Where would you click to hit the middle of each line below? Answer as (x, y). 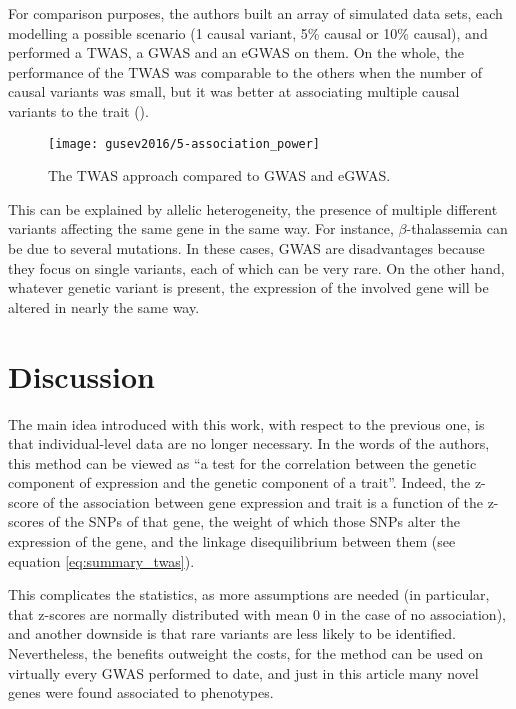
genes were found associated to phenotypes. (141, 692)
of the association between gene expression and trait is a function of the (263, 501)
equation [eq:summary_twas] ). (101, 560)
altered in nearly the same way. (104, 306)
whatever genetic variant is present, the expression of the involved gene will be (248, 287)
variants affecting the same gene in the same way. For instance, (201, 228)
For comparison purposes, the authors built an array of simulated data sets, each (255, 13)
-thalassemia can (457, 228)
